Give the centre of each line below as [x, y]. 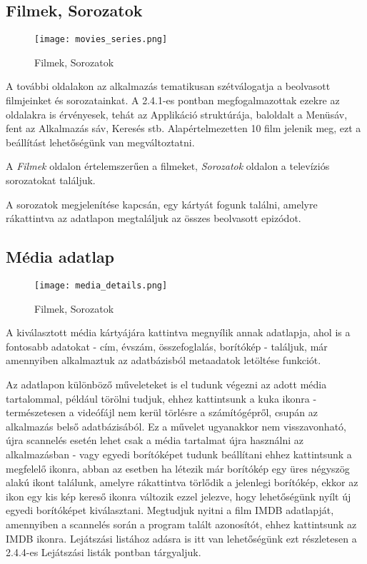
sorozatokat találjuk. [51, 180]
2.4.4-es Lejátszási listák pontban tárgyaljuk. [104, 552]
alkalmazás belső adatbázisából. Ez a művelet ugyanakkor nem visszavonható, [176, 426]
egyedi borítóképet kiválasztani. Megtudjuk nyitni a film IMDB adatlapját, [170, 510]
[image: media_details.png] [101, 286]
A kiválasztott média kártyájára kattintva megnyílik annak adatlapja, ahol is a [178, 332]
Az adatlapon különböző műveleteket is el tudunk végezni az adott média [166, 384]
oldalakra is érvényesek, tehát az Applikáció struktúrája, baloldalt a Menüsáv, [177, 114]
